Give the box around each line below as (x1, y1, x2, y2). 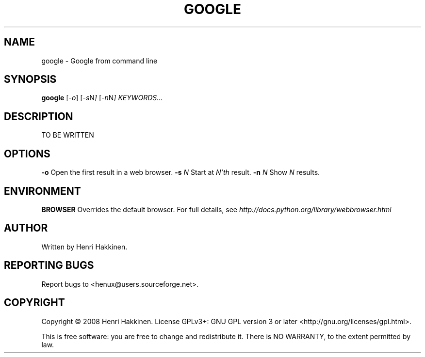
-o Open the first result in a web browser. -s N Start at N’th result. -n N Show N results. (41, 168, 320, 177)
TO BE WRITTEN (41, 131, 94, 140)
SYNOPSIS (4, 73, 57, 86)
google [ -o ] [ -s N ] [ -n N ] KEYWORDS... (41, 93, 163, 102)
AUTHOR (4, 222, 48, 234)
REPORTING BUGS (4, 259, 94, 272)
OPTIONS (4, 147, 50, 160)
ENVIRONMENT (4, 185, 81, 197)
